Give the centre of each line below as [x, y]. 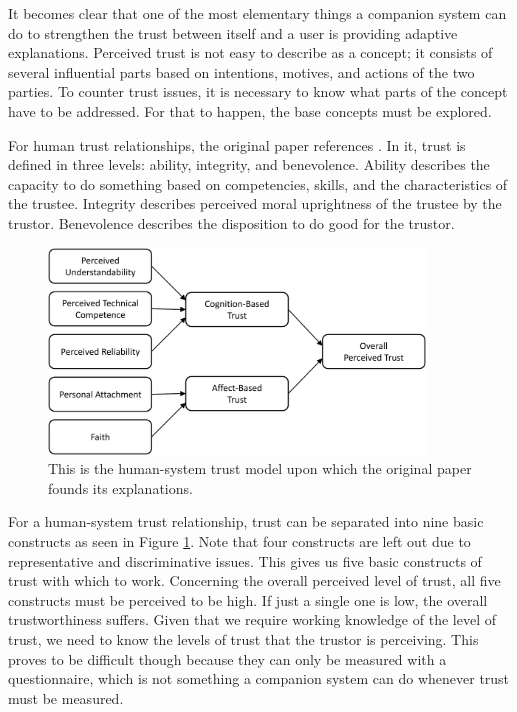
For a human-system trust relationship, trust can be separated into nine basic [246, 521]
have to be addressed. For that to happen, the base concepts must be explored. [250, 110]
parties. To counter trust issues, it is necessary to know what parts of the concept [258, 91]
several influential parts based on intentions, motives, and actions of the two [241, 71]
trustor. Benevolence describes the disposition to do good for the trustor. [231, 222]
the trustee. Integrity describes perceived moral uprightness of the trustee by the [255, 203]
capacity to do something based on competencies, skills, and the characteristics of [258, 183]
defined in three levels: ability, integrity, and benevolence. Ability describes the [249, 164]
